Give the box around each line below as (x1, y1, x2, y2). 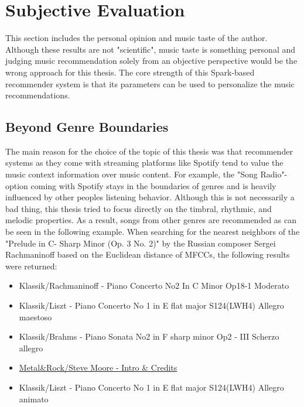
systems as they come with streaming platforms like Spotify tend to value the (5, 156, 283, 169)
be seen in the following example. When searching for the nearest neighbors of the (5, 225, 300, 238)
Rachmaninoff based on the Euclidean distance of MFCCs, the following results (5, 248, 290, 261)
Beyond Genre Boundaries (5, 118, 169, 136)
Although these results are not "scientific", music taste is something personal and (5, 43, 296, 55)
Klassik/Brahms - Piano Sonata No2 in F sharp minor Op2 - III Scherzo (19, 330, 279, 343)
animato (19, 392, 49, 405)
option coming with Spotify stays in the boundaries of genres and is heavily (5, 179, 276, 191)
